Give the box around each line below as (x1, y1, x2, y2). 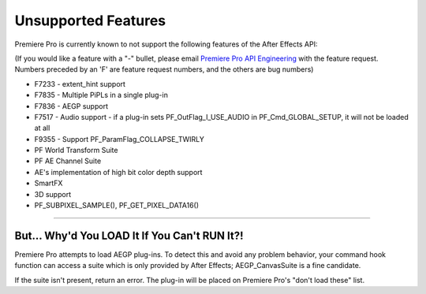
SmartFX (34, 178, 63, 188)
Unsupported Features (14, 12, 166, 29)
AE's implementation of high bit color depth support (34, 167, 203, 177)
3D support (34, 189, 71, 199)
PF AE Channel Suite (34, 156, 102, 166)
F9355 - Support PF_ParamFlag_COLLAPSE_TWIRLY (34, 134, 204, 143)
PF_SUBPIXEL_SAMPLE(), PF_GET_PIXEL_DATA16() (34, 201, 200, 210)
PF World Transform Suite (34, 146, 118, 155)
